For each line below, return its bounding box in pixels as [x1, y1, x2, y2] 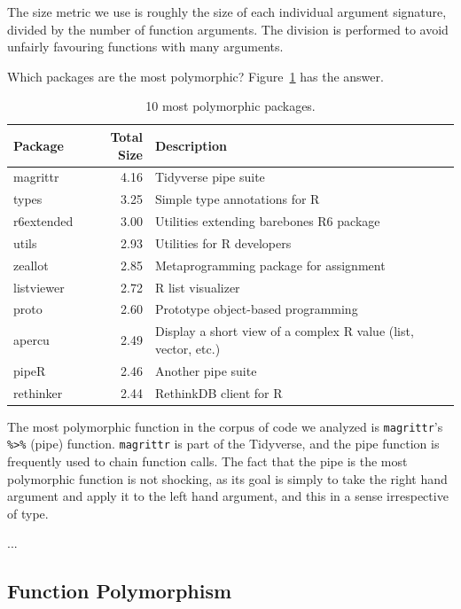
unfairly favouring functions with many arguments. [7, 37, 284, 56]
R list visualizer [154, 277, 240, 296]
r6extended [13, 212, 74, 230]
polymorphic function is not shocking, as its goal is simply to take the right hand [7, 469, 448, 488]
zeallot [13, 255, 49, 274]
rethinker [13, 383, 63, 402]
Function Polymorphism [7, 577, 232, 605]
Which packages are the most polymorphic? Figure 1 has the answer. [7, 66, 384, 85]
